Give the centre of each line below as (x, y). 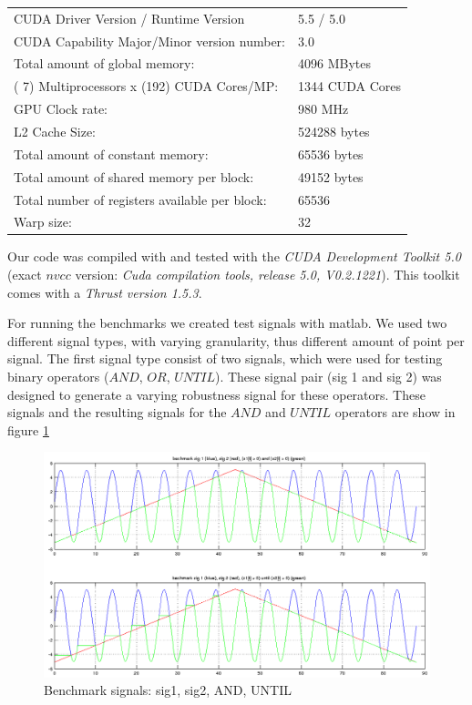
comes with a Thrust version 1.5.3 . (105, 292)
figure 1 (28, 429)
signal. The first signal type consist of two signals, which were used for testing (225, 358)
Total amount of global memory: (104, 63)
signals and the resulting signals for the (117, 412)
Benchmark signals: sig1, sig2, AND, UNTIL (168, 690)
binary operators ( (58, 376)
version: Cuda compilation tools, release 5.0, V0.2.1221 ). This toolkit (267, 275)
